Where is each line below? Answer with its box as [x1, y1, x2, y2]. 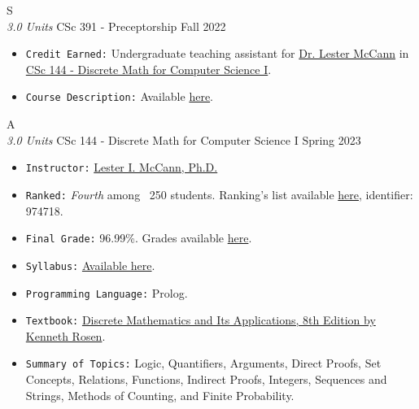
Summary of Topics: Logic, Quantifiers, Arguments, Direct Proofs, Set [25, 355, 382, 372]
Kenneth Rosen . [25, 327, 106, 344]
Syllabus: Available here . [25, 256, 155, 273]
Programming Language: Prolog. [25, 284, 188, 301]
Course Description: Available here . [25, 88, 214, 105]
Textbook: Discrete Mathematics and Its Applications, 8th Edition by [25, 311, 376, 329]
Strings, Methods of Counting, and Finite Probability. [25, 386, 295, 403]
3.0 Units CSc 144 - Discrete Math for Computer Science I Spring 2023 [7, 131, 361, 148]
